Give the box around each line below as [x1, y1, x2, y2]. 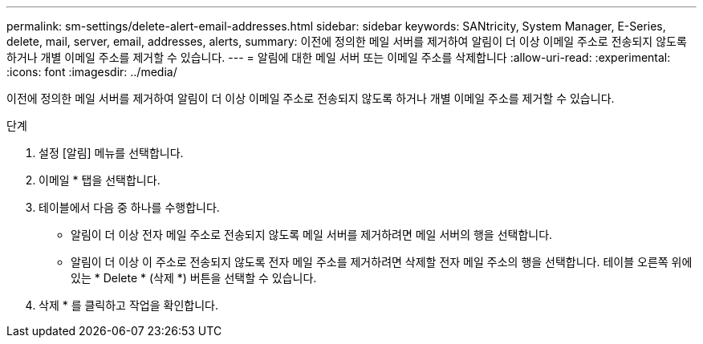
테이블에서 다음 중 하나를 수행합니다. [39, 200, 220, 214]
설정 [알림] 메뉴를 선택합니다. [39, 146, 184, 160]
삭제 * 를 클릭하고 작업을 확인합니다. [39, 298, 218, 312]
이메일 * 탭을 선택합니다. [39, 173, 161, 187]
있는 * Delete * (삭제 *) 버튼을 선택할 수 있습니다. [71, 271, 317, 285]
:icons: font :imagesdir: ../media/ [6, 65, 177, 79]
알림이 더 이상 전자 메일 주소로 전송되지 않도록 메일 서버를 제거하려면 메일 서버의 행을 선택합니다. [71, 228, 553, 241]
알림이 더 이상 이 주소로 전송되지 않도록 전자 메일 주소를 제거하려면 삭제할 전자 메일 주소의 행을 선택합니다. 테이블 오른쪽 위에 [71, 255, 693, 269]
